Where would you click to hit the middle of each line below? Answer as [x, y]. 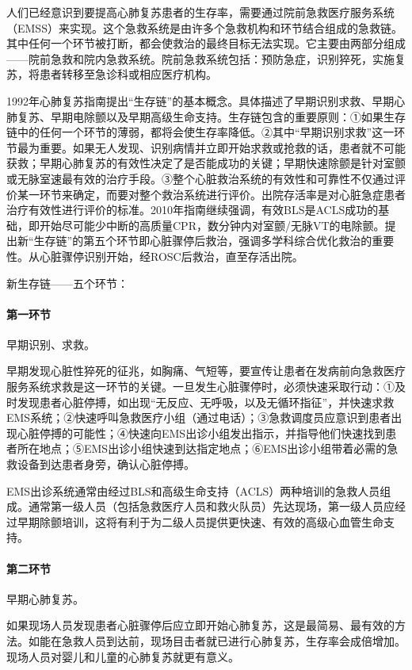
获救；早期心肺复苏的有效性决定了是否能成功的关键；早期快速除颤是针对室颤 [206, 163]
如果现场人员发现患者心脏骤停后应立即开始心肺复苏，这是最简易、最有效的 [200, 625]
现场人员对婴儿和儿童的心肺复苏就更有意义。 [123, 656]
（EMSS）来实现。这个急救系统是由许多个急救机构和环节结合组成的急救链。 [204, 27]
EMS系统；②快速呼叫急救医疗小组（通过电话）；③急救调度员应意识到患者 [199, 417]
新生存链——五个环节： [67, 283]
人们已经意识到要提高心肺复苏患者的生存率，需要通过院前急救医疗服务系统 [200, 12]
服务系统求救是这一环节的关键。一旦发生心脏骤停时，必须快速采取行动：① [200, 387]
